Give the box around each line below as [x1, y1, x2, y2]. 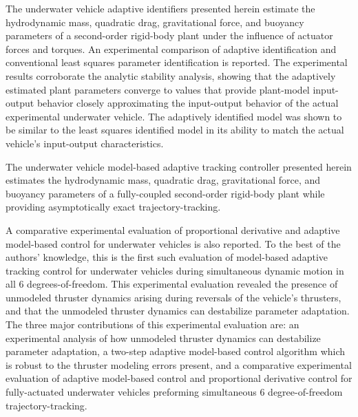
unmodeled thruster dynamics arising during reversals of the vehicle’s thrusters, [6, 290, 341, 304]
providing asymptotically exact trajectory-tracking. [6, 200, 221, 214]
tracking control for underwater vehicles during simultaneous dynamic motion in [6, 263, 344, 277]
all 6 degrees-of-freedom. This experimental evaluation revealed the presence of [6, 277, 338, 291]
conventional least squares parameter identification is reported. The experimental [6, 55, 348, 69]
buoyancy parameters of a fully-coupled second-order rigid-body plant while [6, 186, 325, 200]
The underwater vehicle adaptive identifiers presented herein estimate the [6, 1, 315, 15]
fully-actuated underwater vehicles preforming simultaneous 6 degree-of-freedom [6, 385, 343, 399]
